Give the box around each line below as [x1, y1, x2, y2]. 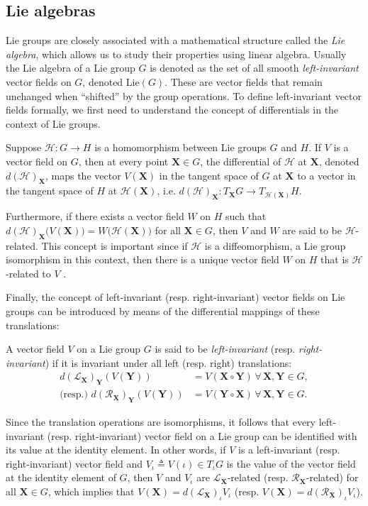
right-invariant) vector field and [6, 456, 143, 471]
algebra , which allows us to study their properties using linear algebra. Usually [6, 46, 347, 61]
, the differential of [200, 153, 281, 168]
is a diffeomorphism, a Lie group [204, 238, 346, 253]
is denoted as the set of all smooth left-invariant [150, 60, 359, 75]
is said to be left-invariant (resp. [155, 341, 296, 356]
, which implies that [48, 483, 135, 498]
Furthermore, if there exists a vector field [6, 209, 184, 224]
